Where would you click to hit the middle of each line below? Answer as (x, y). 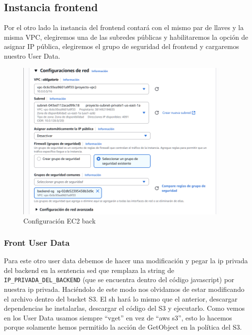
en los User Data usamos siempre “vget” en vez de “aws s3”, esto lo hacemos (118, 317)
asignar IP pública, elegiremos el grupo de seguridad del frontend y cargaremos (122, 46)
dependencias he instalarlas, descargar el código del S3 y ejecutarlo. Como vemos (124, 308)
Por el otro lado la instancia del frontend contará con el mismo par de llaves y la (124, 27)
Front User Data (37, 242)
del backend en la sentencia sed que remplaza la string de (89, 270)
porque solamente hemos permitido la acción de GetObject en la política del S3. (123, 327)
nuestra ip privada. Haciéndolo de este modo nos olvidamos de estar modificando (124, 289)
